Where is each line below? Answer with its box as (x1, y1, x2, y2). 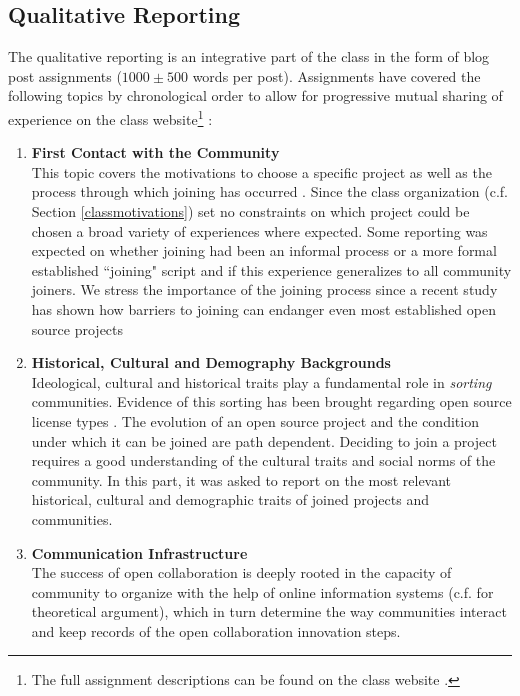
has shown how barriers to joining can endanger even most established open (31, 298, 496, 319)
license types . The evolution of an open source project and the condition (31, 410, 479, 431)
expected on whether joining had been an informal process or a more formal (31, 240, 497, 261)
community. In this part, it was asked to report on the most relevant (31, 469, 452, 490)
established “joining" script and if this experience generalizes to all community (31, 259, 512, 280)
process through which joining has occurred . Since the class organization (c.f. (31, 181, 509, 202)
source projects (31, 318, 124, 339)
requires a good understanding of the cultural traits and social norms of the (31, 450, 496, 471)
